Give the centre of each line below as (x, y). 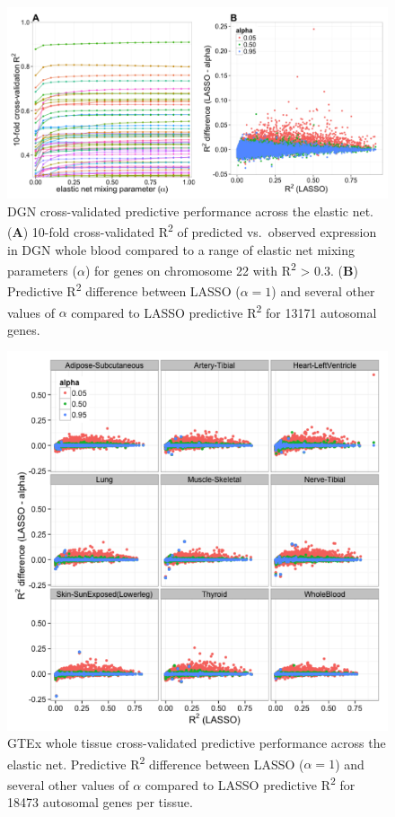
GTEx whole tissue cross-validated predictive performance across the (197, 743)
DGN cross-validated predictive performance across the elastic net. (191, 211)
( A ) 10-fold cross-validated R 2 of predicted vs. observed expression (192, 230)
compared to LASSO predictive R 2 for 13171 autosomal (224, 311)
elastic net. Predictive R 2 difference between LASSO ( (156, 762)
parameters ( (42, 270)
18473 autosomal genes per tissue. (100, 802)
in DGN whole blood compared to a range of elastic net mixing (181, 249)
